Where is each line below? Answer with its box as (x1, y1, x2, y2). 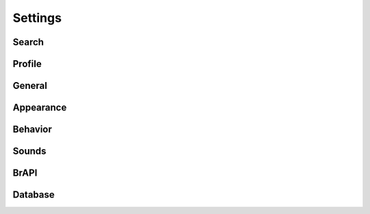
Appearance (12, 102, 67, 113)
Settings (12, 10, 62, 25)
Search (12, 36, 45, 48)
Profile (12, 58, 42, 70)
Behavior (12, 124, 53, 135)
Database (12, 189, 55, 201)
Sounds (12, 146, 47, 157)
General (12, 80, 48, 92)
